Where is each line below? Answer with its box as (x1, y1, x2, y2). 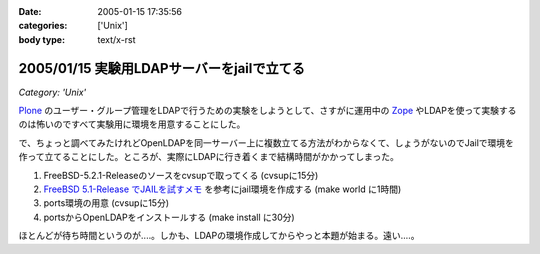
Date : (18, 6, 42, 17)
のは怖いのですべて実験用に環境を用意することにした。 (18, 118, 246, 130)
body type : (18, 33, 65, 45)
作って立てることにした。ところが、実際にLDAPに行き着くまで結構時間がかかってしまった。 (18, 151, 399, 163)
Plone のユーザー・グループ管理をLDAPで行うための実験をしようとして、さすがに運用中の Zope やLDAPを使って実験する (18, 105, 517, 117)
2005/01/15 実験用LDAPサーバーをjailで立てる (18, 60, 305, 77)
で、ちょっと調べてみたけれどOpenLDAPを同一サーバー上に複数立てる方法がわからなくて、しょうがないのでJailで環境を (18, 136, 515, 149)
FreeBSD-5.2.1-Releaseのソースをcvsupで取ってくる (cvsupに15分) (43, 169, 319, 181)
